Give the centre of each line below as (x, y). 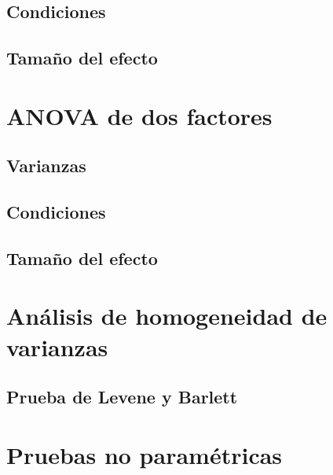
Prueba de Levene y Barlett (122, 397)
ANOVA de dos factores (139, 115)
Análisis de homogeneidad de (167, 316)
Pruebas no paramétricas (145, 454)
